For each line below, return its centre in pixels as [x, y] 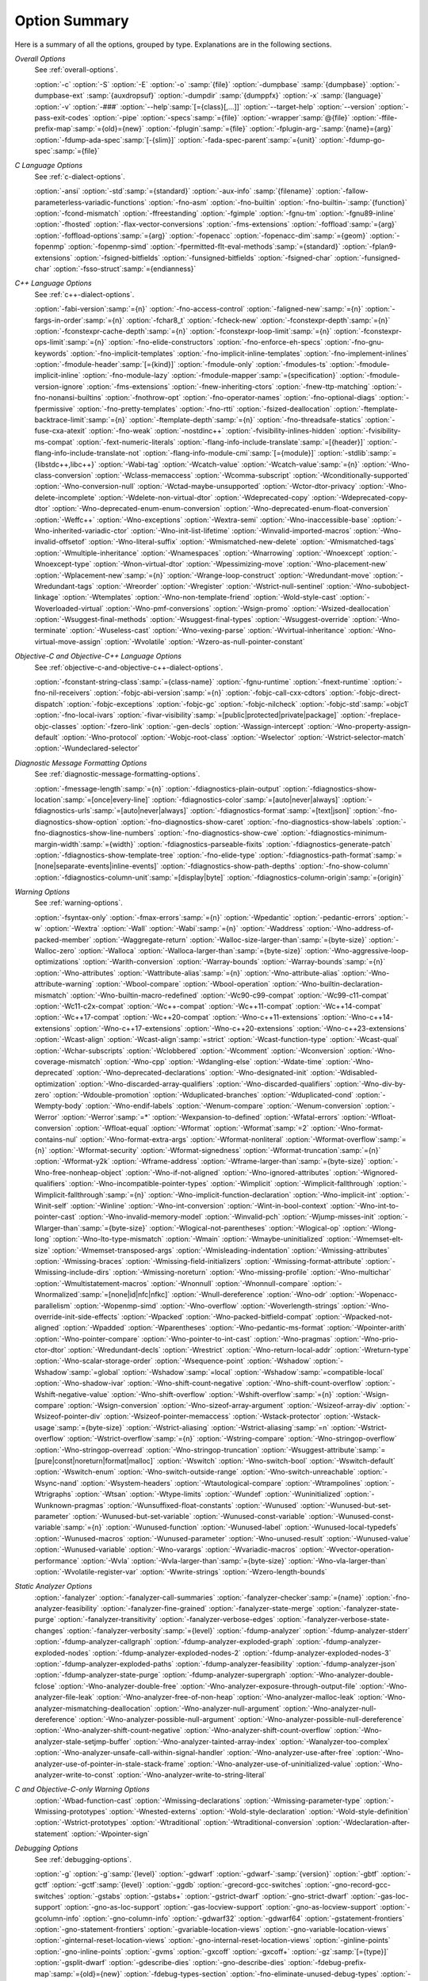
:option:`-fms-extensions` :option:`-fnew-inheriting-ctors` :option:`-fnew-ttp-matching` [228, 386]
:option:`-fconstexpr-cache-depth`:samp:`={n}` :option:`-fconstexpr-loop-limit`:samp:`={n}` [183, 331]
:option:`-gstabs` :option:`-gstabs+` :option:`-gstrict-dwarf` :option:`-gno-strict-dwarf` [208, 1896]
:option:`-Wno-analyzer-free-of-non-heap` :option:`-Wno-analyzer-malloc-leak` [226, 1697]
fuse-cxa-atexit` [61, 431]
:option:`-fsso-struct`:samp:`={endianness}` [124, 269]
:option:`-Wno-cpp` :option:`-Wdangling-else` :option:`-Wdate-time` [214, 1061]
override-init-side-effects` [77, 1316]
